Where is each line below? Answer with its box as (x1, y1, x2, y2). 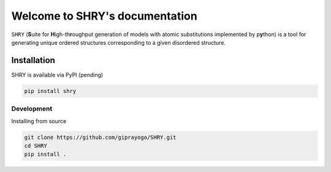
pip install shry (24, 88, 77, 94)
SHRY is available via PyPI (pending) (11, 71, 104, 78)
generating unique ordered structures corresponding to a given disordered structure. (11, 39, 226, 46)
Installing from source (11, 117, 67, 125)
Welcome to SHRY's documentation (11, 9, 197, 23)
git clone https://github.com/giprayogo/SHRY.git (24, 133, 177, 141)
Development (11, 105, 53, 113)
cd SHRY (24, 142, 47, 149)
